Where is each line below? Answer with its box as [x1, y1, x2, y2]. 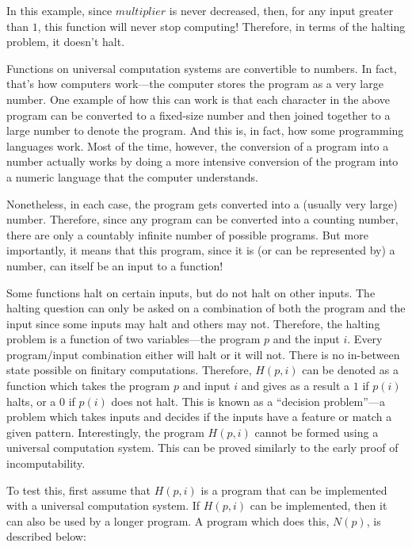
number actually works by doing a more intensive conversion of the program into [6, 153, 399, 170]
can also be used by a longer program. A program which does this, [6, 512, 330, 529]
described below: [6, 528, 86, 545]
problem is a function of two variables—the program [6, 331, 261, 347]
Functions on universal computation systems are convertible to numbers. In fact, [6, 59, 397, 76]
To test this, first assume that [6, 481, 151, 498]
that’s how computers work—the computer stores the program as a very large [6, 75, 383, 92]
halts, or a [6, 392, 56, 409]
